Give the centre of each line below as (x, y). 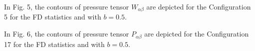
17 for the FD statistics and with (54, 44)
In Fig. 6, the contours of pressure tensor (67, 34)
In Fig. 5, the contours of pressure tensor (67, 6)
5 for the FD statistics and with (53, 17)
